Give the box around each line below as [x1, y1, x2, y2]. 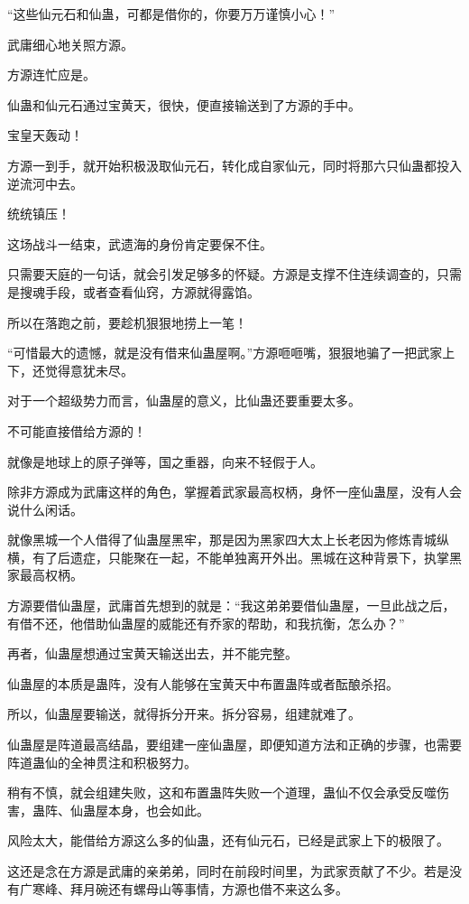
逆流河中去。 [7, 173, 83, 192]
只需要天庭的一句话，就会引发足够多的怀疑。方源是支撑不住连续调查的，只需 [7, 265, 462, 284]
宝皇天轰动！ [7, 126, 83, 144]
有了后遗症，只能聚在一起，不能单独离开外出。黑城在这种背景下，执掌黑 [32, 547, 462, 566]
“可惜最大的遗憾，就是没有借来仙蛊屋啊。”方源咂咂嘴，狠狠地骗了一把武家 [7, 343, 443, 362]
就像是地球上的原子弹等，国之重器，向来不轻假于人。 [7, 452, 323, 471]
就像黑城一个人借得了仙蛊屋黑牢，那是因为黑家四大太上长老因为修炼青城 [7, 530, 437, 549]
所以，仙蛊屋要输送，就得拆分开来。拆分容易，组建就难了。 [7, 704, 361, 723]
